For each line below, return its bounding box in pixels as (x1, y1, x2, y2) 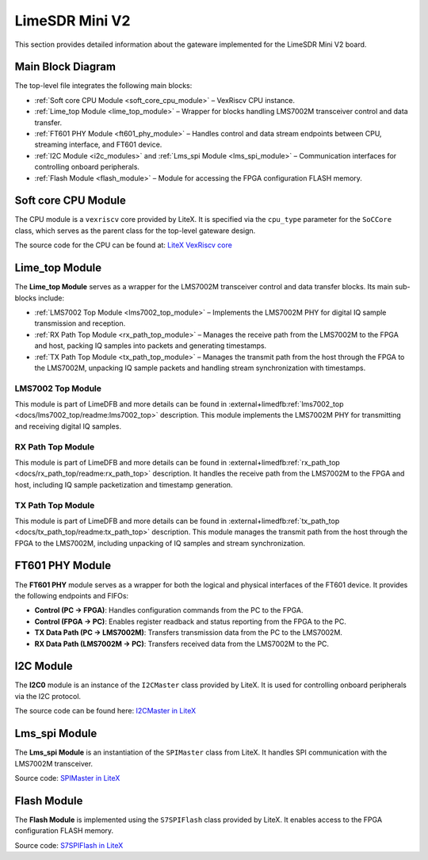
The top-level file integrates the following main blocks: (14, 81, 193, 90)
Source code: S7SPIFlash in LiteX (14, 840, 124, 850)
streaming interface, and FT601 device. (34, 140, 162, 150)
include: (38, 293, 65, 303)
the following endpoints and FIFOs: (14, 591, 129, 600)
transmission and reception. (34, 319, 126, 328)
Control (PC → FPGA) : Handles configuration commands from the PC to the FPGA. (34, 606, 304, 615)
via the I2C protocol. (14, 691, 82, 701)
